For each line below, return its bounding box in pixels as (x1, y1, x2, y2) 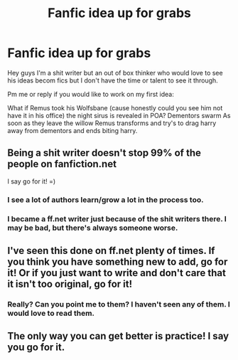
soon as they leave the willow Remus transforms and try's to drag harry (7, 119, 217, 127)
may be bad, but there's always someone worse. (7, 223, 178, 233)
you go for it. (7, 342, 65, 354)
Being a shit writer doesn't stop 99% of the (7, 147, 201, 159)
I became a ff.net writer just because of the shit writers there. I (7, 213, 227, 223)
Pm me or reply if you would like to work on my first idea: (7, 90, 174, 98)
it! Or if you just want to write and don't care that (7, 267, 226, 279)
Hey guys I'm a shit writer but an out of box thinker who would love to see (7, 68, 223, 77)
